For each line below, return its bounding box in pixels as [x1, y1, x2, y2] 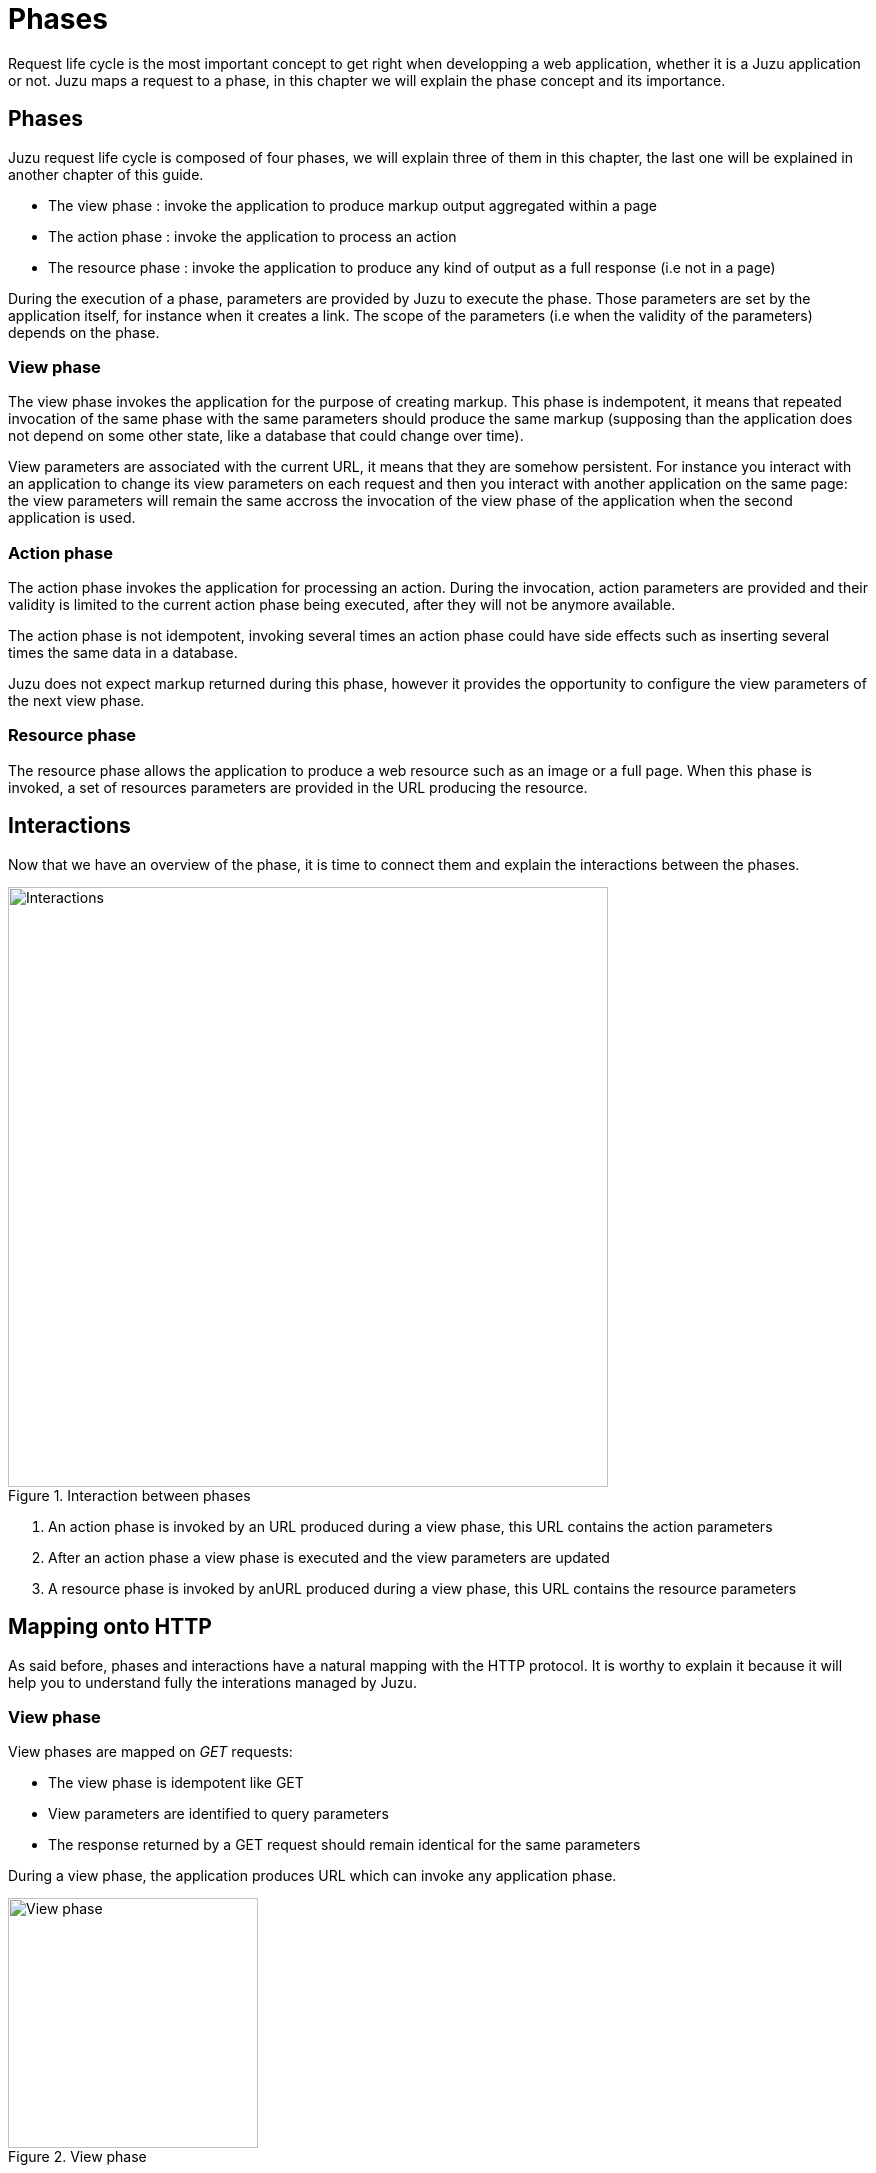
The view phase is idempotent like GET [48, 1774, 304, 1792]
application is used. [8, 509, 136, 527]
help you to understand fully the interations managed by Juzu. [8, 1673, 417, 1691]
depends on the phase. [8, 323, 160, 341]
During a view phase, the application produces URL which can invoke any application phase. [8, 1867, 617, 1885]
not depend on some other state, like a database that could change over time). [8, 427, 524, 445]
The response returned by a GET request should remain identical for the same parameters [48, 1836, 641, 1854]
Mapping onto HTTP [8, 1614, 212, 1640]
